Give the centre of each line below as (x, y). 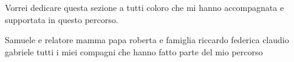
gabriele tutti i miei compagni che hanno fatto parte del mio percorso (134, 51)
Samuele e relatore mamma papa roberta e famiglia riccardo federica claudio (147, 40)
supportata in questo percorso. (62, 19)
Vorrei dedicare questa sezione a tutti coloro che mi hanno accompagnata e (145, 7)
